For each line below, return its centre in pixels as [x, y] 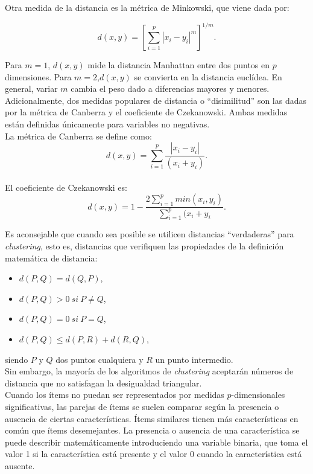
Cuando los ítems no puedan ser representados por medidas [115, 395]
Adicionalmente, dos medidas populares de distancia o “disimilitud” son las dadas [156, 100]
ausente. [20, 465]
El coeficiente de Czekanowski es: [66, 187]
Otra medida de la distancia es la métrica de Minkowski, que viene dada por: [147, 7]
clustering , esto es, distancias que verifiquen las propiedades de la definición [144, 246]
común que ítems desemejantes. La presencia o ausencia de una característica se [152, 430]
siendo [17, 359]
